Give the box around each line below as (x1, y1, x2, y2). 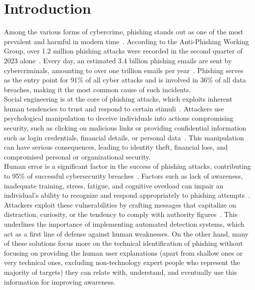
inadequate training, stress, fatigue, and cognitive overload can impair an (4, 180, 224, 190)
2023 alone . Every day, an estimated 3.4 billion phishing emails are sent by (4, 55, 232, 65)
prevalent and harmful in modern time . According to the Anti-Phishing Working (4, 36, 249, 46)
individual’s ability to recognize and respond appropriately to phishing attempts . (4, 190, 250, 200)
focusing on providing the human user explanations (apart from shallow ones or (4, 247, 243, 258)
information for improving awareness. (4, 276, 116, 287)
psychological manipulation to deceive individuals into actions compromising (4, 113, 233, 123)
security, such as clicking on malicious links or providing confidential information (4, 123, 247, 133)
